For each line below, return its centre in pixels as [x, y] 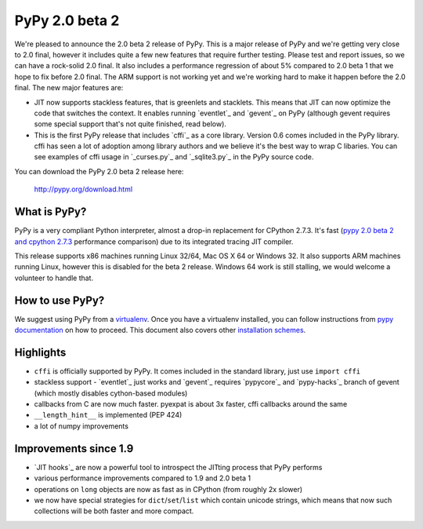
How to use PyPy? [60, 300]
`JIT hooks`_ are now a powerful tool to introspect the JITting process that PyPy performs [178, 467]
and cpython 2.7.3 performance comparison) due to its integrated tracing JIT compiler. [154, 241]
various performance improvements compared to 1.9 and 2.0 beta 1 [142, 478]
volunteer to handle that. [54, 278]
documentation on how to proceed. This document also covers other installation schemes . [160, 330]
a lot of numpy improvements [81, 426]
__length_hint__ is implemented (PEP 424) [108, 415]
